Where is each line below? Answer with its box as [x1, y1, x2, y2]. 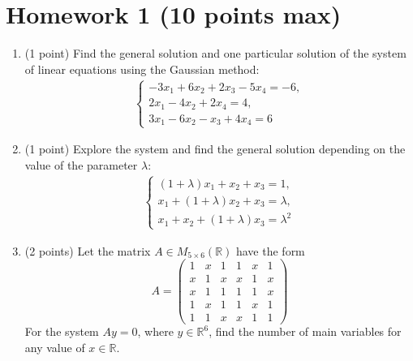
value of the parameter [24, 156, 138, 173]
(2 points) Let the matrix [24, 242, 151, 259]
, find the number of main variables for [209, 323, 402, 340]
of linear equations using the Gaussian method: [24, 60, 260, 77]
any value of [24, 339, 85, 356]
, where [137, 323, 174, 340]
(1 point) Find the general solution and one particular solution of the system [24, 45, 407, 62]
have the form [235, 242, 305, 259]
